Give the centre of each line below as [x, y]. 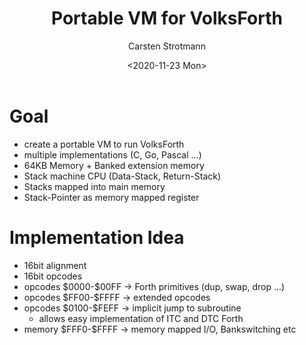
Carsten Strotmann [167, 46]
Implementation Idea [97, 237]
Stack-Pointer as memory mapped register [111, 197]
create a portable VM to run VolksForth [104, 144]
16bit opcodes [53, 276]
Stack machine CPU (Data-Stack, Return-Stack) [122, 176]
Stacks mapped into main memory [94, 186]
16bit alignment [55, 265]
